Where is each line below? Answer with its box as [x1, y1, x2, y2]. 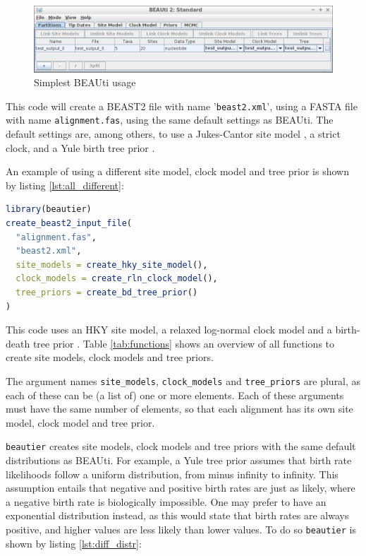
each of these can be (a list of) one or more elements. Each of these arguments [6, 387, 344, 402]
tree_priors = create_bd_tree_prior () [16, 287, 198, 297]
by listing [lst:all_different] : [6, 177, 124, 192]
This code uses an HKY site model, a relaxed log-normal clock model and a [6, 322, 332, 337]
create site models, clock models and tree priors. [6, 350, 214, 365]
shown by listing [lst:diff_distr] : [6, 536, 142, 550]
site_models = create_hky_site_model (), [16, 259, 208, 270]
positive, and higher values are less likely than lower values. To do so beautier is [6, 522, 356, 536]
